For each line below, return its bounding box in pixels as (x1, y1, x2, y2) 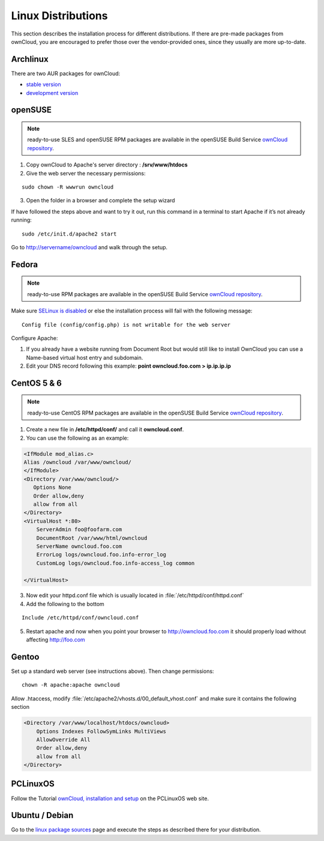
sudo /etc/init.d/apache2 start (22, 230, 117, 237)
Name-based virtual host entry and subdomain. (26, 354, 143, 361)
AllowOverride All (36, 736, 91, 743)
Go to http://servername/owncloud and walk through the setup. (11, 243, 168, 250)
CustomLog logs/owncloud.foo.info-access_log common (36, 559, 195, 566)
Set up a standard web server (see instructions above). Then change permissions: (11, 667, 214, 675)
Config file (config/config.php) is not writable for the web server (22, 321, 231, 328)
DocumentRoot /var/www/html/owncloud (36, 535, 148, 541)
